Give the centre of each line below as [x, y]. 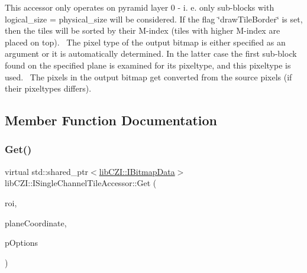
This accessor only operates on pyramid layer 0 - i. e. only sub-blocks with [140, 7]
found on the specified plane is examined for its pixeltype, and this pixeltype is [148, 65]
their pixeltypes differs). [48, 88]
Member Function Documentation [111, 120]
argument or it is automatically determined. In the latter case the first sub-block [151, 53]
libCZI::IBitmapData [137, 171]
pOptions [22, 243]
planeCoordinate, [36, 222]
